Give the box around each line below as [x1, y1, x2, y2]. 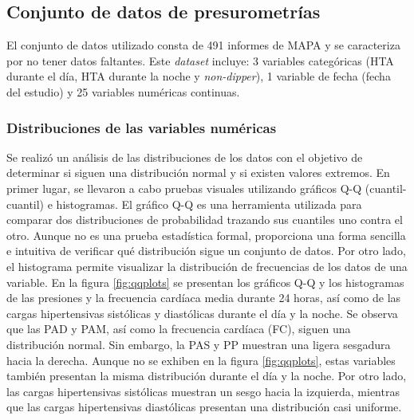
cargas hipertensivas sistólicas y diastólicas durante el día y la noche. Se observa [6, 304, 398, 321]
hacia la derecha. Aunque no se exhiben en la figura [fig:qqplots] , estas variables [6, 351, 396, 368]
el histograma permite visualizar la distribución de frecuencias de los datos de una [6, 257, 408, 274]
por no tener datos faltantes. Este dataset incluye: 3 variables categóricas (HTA [6, 52, 394, 69]
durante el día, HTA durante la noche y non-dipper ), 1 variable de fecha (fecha [6, 68, 391, 84]
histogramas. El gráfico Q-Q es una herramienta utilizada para [56, 195, 362, 212]
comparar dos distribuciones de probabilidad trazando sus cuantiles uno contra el [6, 211, 403, 228]
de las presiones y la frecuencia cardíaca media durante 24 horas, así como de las [6, 289, 401, 306]
